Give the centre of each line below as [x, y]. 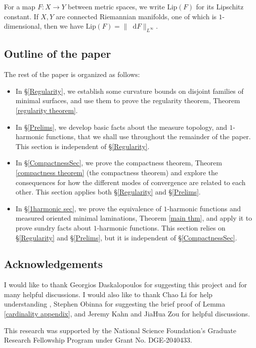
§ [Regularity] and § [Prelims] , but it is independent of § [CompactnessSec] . [126, 237]
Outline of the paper [58, 54]
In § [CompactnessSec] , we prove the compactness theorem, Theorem [119, 163]
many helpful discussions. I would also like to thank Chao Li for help [108, 294]
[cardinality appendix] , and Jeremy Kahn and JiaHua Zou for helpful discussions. [127, 314]
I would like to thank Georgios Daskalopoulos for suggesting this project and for [126, 285]
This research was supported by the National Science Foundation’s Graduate [120, 330]
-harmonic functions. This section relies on [161, 227]
